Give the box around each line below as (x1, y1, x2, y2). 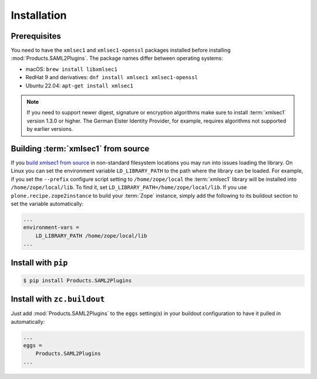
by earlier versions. (26, 126, 73, 133)
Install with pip (11, 258, 68, 268)
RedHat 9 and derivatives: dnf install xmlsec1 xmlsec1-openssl (25, 74, 198, 81)
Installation (11, 9, 67, 22)
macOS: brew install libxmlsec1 (25, 65, 117, 73)
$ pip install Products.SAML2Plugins (23, 277, 132, 284)
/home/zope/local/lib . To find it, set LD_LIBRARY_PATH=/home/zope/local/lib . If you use (11, 184, 247, 191)
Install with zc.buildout (11, 294, 105, 304)
